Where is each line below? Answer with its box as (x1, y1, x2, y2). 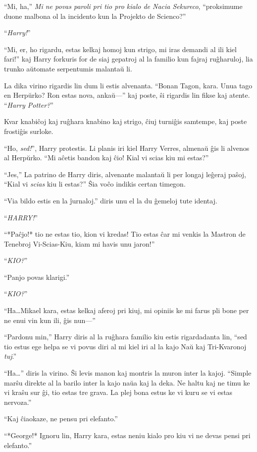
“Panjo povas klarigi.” (4, 271, 70, 282)
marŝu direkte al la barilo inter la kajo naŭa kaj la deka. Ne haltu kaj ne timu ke (4, 377, 250, 387)
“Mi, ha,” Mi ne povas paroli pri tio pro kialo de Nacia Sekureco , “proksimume (4, 1, 243, 11)
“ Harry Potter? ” (4, 99, 53, 110)
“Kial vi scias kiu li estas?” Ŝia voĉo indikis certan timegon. (4, 179, 186, 189)
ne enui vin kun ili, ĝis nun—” (4, 315, 96, 325)
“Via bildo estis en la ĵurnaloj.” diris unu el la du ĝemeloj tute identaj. (4, 195, 217, 205)
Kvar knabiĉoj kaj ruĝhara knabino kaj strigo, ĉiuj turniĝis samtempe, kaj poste (4, 116, 247, 127)
